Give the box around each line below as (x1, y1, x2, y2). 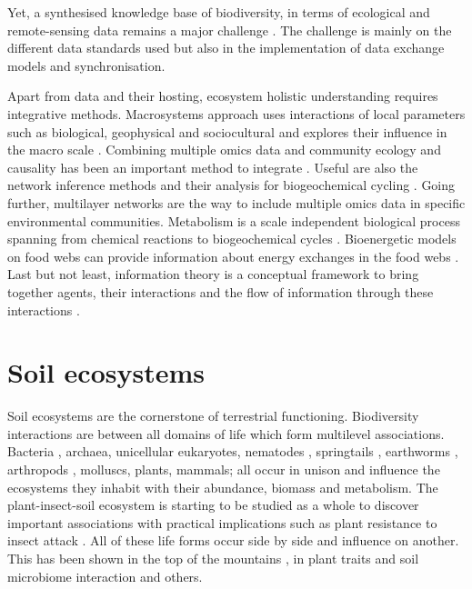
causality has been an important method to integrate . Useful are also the (7, 157, 418, 176)
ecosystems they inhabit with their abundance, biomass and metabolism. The (7, 477, 438, 496)
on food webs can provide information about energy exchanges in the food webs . (7, 246, 459, 265)
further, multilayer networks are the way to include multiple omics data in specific (7, 193, 466, 212)
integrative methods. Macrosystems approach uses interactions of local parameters (7, 104, 466, 123)
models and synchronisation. (7, 55, 166, 75)
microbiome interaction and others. (7, 566, 203, 585)
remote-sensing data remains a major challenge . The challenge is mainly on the (7, 20, 452, 39)
